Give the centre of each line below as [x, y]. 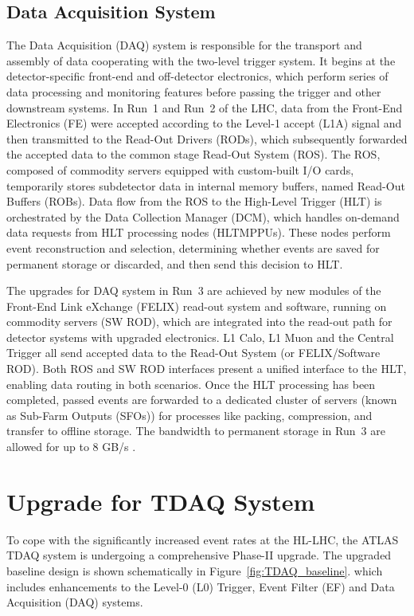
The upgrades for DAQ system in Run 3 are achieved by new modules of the [194, 290]
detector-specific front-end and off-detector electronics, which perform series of [197, 76]
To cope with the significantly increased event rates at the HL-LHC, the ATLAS [203, 539]
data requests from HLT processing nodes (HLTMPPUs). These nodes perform [199, 232]
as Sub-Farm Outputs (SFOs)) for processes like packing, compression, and [189, 415]
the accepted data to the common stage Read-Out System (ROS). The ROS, [193, 154]
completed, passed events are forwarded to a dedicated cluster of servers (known [202, 400]
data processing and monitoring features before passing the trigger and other [194, 91]
